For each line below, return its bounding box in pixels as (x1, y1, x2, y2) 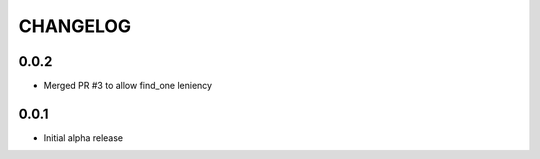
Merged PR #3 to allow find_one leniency (43, 80, 213, 92)
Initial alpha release (43, 131, 124, 144)
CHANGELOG (18, 15, 132, 37)
